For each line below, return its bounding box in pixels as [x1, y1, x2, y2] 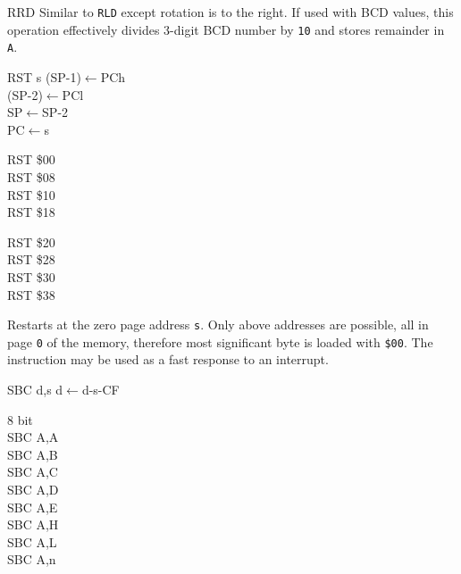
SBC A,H [7, 515, 59, 534]
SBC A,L [7, 532, 57, 551]
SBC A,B [7, 445, 58, 463]
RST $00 [7, 150, 55, 169]
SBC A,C [7, 462, 58, 481]
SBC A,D [7, 479, 59, 498]
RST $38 [7, 285, 55, 304]
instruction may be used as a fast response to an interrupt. [7, 350, 329, 369]
